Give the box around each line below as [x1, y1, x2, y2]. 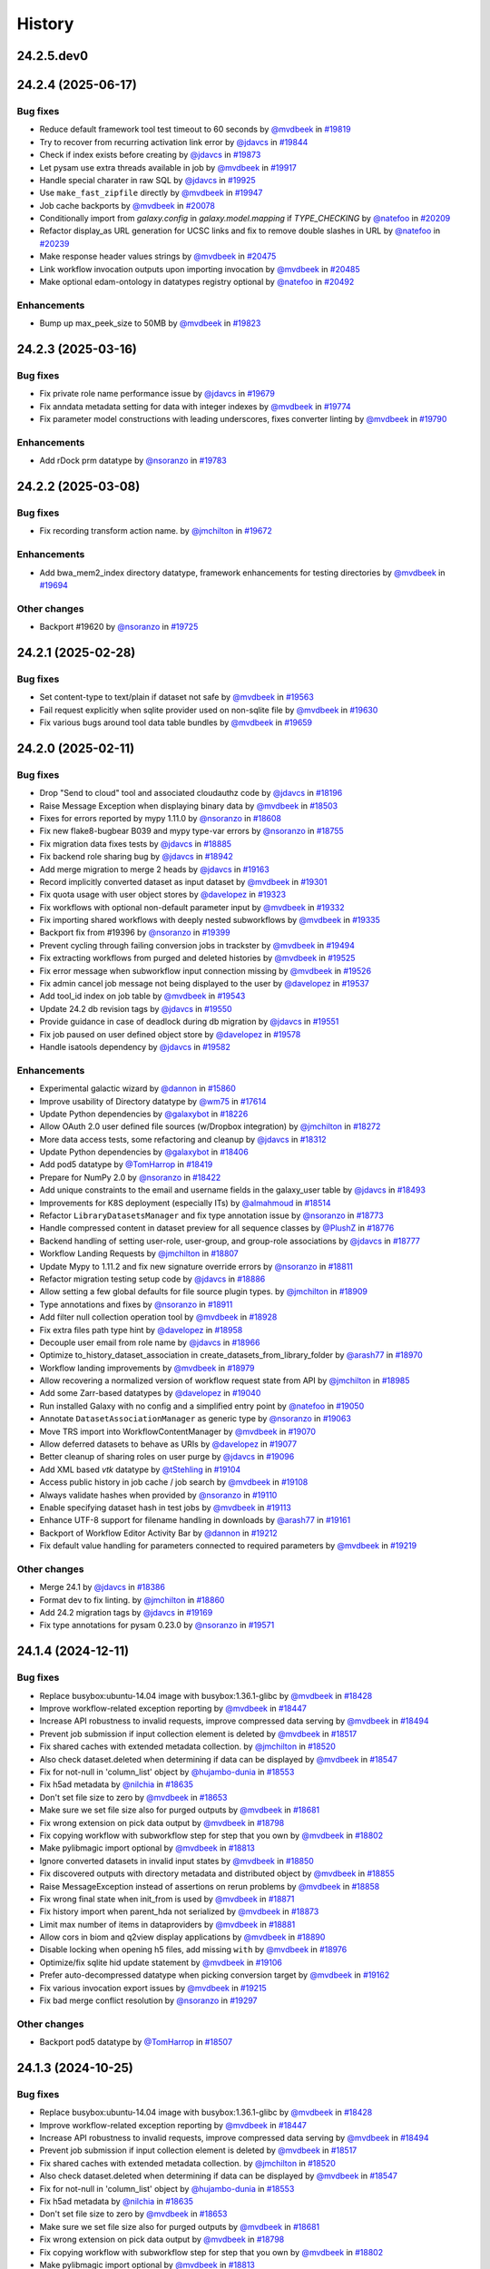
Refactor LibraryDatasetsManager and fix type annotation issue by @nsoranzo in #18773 [39, 1210, 385, 1221]
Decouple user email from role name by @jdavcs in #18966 [39, 1337, 260, 1348]
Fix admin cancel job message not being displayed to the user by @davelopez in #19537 [39, 978, 369, 989]
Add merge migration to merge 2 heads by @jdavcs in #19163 [39, 863, 269, 875]
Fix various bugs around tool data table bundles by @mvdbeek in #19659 [39, 717, 313, 728]
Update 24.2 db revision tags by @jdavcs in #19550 [39, 1003, 232, 1014]
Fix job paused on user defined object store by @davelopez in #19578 [39, 1028, 301, 1039]
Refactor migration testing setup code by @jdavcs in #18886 [39, 1273, 266, 1284]
